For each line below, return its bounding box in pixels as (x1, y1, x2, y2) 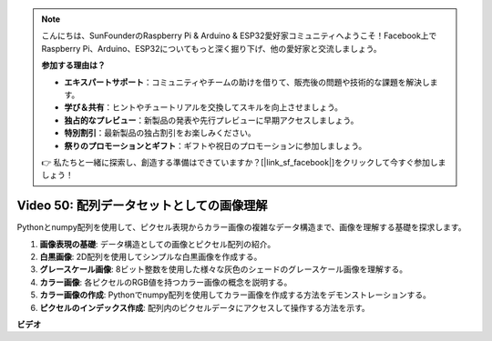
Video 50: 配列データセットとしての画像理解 (16, 198, 268, 214)
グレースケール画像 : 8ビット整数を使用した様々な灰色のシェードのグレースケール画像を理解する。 (39, 264, 408, 275)
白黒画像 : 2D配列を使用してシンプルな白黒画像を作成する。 (39, 251, 262, 262)
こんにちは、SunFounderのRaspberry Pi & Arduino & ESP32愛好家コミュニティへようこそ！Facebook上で (41, 30, 437, 41)
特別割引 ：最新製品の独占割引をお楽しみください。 (64, 127, 256, 138)
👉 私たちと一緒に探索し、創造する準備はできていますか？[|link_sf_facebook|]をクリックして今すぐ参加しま (41, 156, 446, 167)
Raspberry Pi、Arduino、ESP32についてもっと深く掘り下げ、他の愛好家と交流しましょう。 (41, 43, 382, 54)
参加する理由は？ (41, 60, 106, 71)
